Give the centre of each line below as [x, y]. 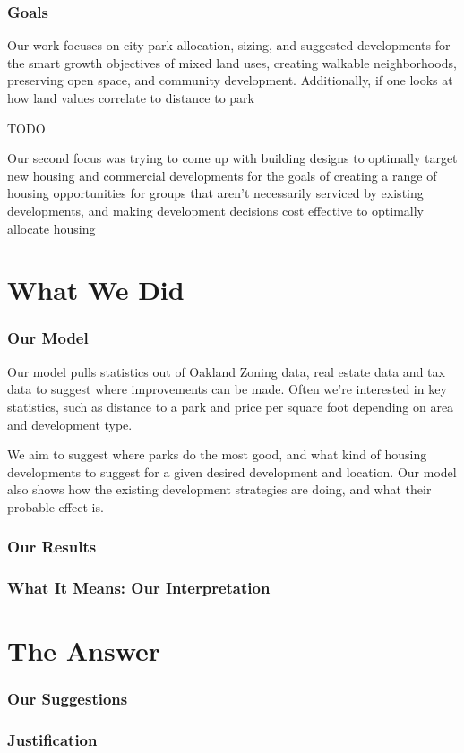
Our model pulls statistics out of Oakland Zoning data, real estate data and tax [226, 371]
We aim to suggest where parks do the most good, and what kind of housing [217, 454]
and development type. [70, 424]
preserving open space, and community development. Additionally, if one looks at [230, 80]
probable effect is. [56, 506]
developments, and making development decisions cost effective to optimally [215, 210]
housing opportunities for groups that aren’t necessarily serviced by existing [215, 193]
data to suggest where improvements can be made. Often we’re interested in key [227, 389]
